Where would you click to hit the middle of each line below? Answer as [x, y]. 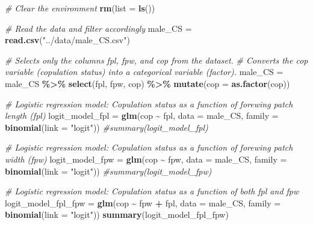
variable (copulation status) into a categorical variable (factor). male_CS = [144, 72]
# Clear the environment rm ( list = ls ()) [80, 8]
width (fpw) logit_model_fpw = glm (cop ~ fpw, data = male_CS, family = [146, 159]
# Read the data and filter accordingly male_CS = [98, 28]
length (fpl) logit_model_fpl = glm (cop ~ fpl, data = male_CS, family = [142, 115]
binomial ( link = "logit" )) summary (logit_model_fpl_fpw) [117, 214]
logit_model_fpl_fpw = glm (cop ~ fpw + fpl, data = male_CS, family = [143, 202]
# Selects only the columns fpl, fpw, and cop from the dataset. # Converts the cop [156, 60]
